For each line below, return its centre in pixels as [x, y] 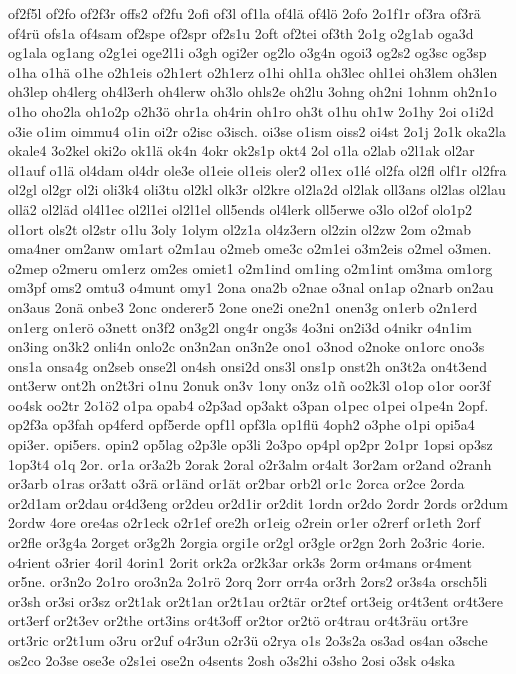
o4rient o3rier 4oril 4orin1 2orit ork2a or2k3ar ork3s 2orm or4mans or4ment [240, 561]
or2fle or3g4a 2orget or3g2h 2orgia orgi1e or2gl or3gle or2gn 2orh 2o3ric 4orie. [247, 542]
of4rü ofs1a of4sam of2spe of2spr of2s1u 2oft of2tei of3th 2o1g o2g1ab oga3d [241, 32]
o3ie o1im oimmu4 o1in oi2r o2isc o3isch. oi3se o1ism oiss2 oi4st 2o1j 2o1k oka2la [257, 130]
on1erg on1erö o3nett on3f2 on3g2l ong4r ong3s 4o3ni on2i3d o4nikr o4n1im [240, 326]
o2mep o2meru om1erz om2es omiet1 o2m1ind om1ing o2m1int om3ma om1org [250, 267]
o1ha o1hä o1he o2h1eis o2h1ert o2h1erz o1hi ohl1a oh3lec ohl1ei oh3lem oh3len [253, 71]
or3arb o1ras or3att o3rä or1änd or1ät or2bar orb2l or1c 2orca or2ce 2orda [236, 483]
